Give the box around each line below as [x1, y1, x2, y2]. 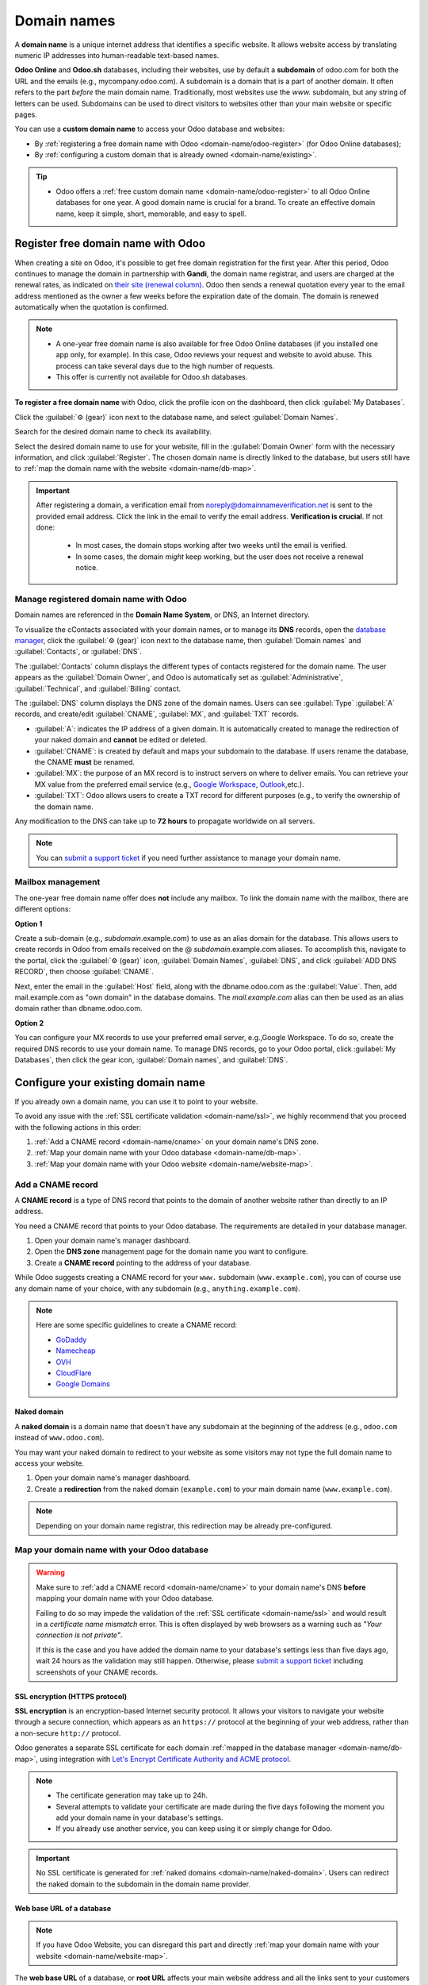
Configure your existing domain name [14, 1076, 205, 1089]
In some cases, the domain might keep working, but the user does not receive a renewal [75, 552, 364, 561]
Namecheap [55, 1346, 96, 1355]
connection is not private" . [36, 1630, 123, 1640]
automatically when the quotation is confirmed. [14, 303, 169, 312]
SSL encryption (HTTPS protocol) [14, 1691, 128, 1701]
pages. [14, 110, 37, 119]
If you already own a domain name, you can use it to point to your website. [14, 1097, 258, 1106]
